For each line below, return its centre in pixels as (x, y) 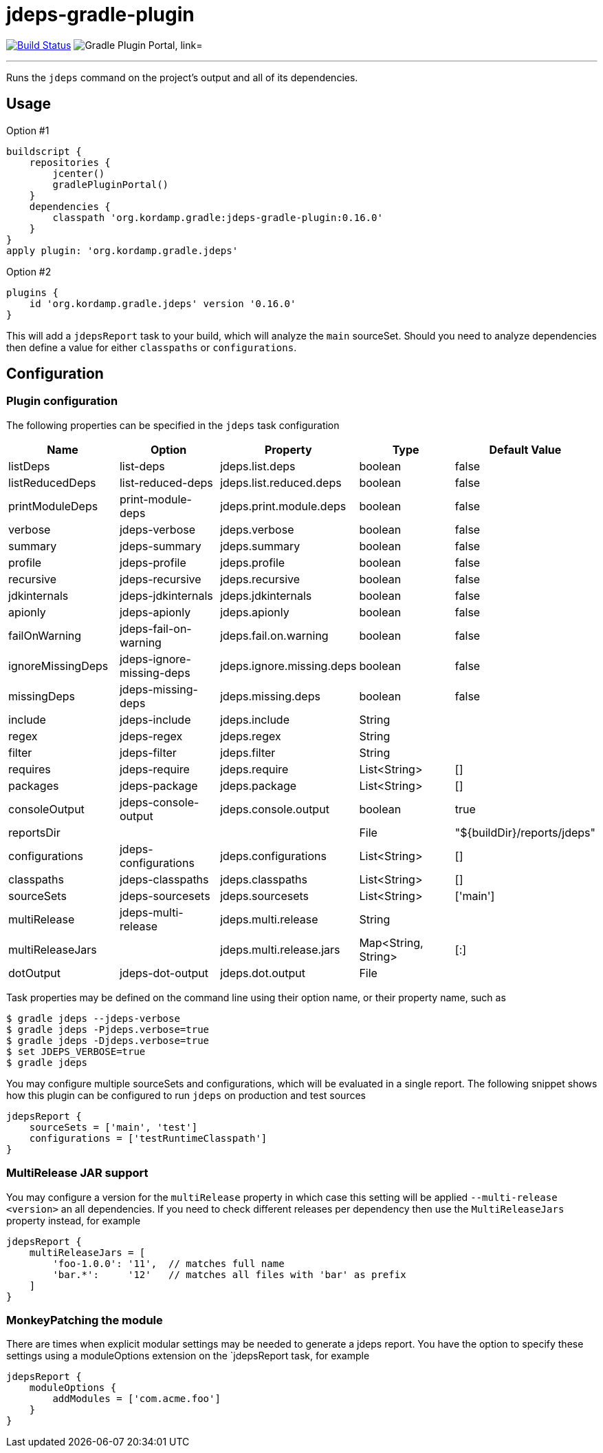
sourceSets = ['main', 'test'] (113, 1127)
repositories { (70, 162)
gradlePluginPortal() (111, 184)
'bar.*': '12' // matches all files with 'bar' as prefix (229, 1274)
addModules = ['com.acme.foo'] (136, 1399)
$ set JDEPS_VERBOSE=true (76, 1051)
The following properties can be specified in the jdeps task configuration (173, 425)
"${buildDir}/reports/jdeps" (525, 832)
